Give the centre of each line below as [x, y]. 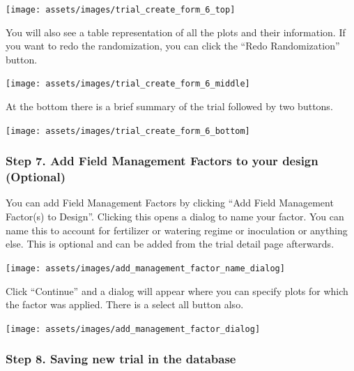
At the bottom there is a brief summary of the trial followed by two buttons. [169, 106]
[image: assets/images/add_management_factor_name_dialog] [145, 268]
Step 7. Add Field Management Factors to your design [162, 161]
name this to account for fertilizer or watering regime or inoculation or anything [177, 230]
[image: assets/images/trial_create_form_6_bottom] [128, 131]
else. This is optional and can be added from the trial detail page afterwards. [170, 244]
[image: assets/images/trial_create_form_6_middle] [128, 84]
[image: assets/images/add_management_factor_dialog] [133, 329]
